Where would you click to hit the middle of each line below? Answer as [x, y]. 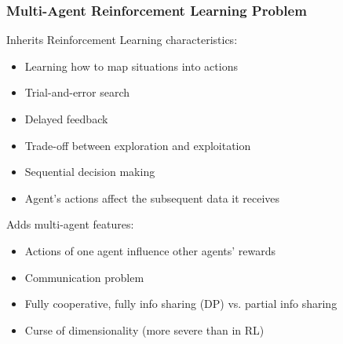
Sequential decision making [90, 172]
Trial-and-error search [77, 92]
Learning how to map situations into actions [131, 66]
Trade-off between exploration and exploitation [138, 145]
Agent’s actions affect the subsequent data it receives [152, 198]
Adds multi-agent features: [70, 224]
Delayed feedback [66, 119]
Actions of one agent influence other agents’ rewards [150, 250]
